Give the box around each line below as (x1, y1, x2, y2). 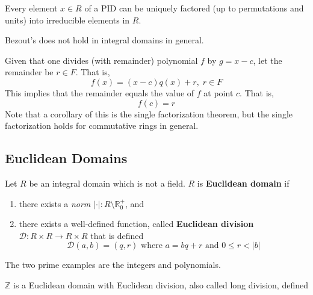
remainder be (5, 66, 54, 78)
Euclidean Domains (5, 149, 128, 167)
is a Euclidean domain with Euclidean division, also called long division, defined (13, 278, 308, 291)
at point (203, 86, 234, 99)
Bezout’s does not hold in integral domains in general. (5, 34, 204, 46)
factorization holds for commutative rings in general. (5, 119, 199, 132)
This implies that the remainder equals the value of (5, 86, 194, 99)
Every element (5, 2, 58, 14)
